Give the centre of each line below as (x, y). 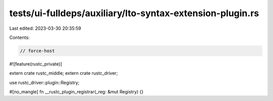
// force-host (37, 51)
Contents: (19, 37)
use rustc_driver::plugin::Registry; (44, 82)
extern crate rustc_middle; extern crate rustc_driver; (64, 73)
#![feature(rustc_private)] (36, 64)
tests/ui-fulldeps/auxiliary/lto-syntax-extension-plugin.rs (134, 13)
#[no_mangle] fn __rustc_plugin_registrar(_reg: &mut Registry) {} (76, 92)
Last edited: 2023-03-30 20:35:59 (45, 28)
